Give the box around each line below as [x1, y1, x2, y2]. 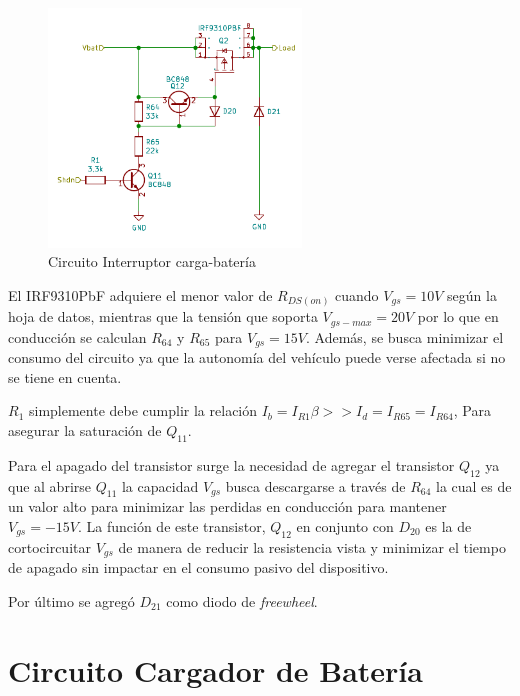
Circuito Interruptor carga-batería [48, 251, 256, 272]
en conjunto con [296, 515, 394, 536]
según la [447, 284, 497, 305]
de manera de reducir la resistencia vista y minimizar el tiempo [118, 536, 506, 557]
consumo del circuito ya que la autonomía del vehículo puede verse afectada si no [8, 347, 506, 368]
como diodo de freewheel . [166, 590, 318, 611]
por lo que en [417, 306, 499, 327]
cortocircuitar [8, 536, 91, 557]
